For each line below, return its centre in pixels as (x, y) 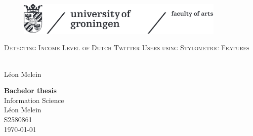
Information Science (34, 100)
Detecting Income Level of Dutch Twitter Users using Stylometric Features (127, 48)
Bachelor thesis (30, 90)
